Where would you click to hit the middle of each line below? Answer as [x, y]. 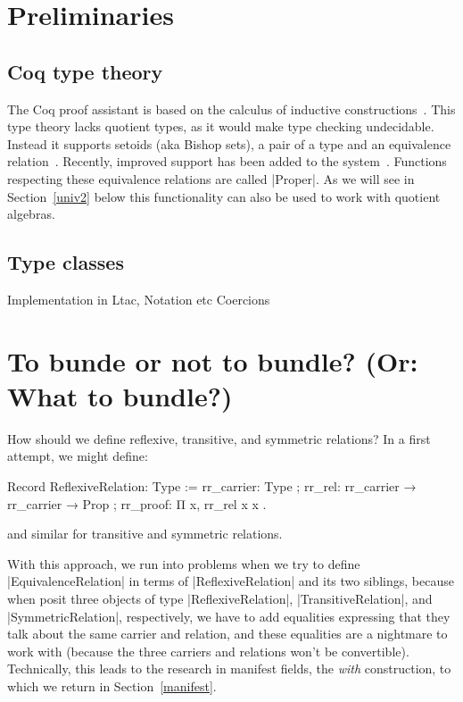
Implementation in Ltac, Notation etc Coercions [139, 299]
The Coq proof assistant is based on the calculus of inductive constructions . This [231, 109]
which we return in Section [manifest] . [112, 685]
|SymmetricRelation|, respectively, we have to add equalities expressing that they [229, 616]
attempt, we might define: [78, 456]
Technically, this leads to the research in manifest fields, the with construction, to [229, 669]
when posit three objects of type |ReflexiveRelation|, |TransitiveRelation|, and [220, 598]
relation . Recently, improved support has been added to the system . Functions [227, 161]
